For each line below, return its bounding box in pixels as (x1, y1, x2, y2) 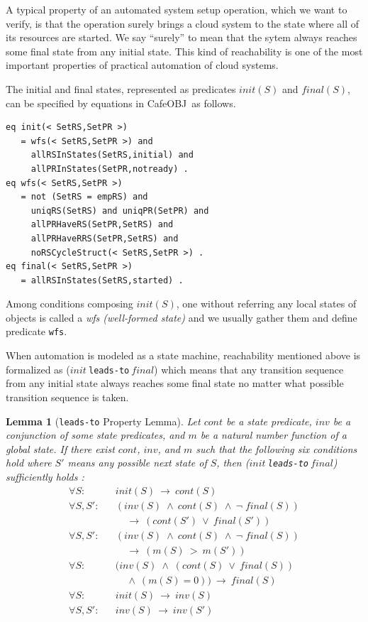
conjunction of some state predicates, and (6, 427, 185, 442)
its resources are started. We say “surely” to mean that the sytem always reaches (6, 30, 357, 45)
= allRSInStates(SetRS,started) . (21, 275, 184, 285)
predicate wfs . (6, 324, 67, 339)
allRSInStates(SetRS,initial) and (30, 150, 194, 160)
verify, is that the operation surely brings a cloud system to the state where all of (6, 16, 359, 31)
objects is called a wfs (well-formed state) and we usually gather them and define (6, 310, 357, 324)
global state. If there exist (6, 441, 115, 456)
